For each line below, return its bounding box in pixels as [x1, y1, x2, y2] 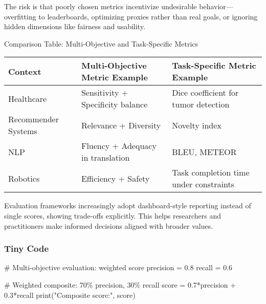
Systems [8, 125, 37, 137]
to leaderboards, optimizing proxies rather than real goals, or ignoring [38, 11, 258, 21]
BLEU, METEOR [172, 145, 237, 158]
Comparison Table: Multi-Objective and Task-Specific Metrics [4, 38, 198, 49]
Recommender [8, 113, 59, 125]
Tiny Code [4, 242, 49, 255]
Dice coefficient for [172, 86, 239, 99]
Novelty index [172, 119, 221, 131]
